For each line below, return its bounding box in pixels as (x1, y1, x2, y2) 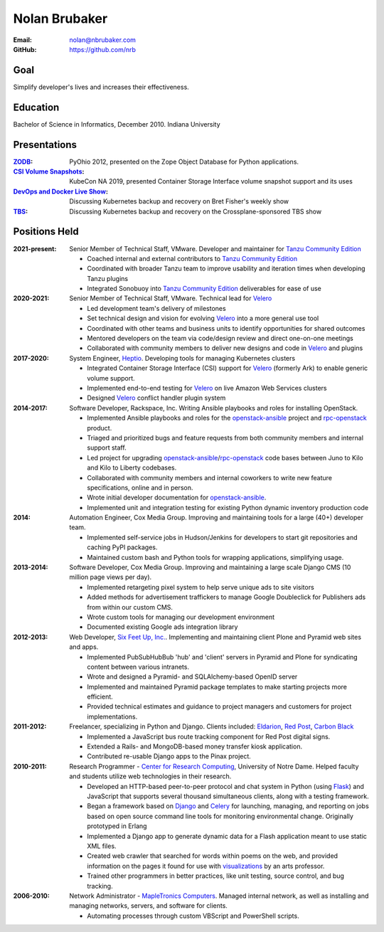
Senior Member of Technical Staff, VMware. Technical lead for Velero (69, 294, 272, 302)
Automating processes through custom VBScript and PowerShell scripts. (87, 911, 299, 920)
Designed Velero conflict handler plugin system (87, 393, 226, 402)
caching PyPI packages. (87, 543, 158, 551)
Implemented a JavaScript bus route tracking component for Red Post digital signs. (87, 732, 331, 741)
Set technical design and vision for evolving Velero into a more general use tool (87, 314, 319, 323)
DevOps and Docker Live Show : (13, 187, 108, 196)
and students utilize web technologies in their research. (69, 772, 232, 780)
